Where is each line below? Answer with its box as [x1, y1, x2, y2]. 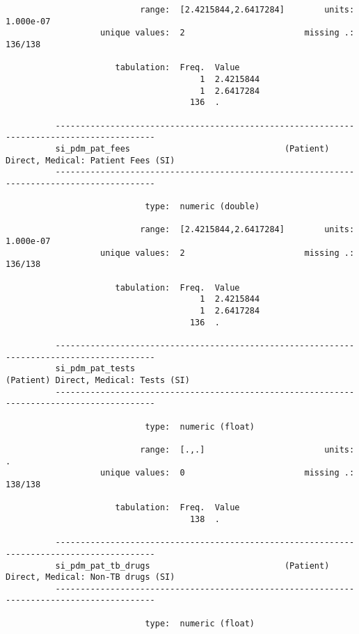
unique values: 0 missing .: [100, 468, 355, 478]
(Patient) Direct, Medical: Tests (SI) [6, 375, 190, 385]
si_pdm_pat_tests [55, 364, 136, 374]
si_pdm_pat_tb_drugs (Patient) [55, 560, 330, 571]
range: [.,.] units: [140, 444, 355, 455]
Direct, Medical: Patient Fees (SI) [6, 155, 175, 165]
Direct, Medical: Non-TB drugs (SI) [6, 572, 175, 583]
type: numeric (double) [145, 202, 260, 212]
